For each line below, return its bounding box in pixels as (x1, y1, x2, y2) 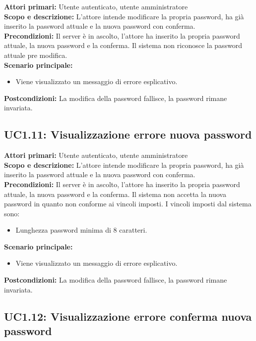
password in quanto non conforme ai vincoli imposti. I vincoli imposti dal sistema (4, 198, 252, 209)
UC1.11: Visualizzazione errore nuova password (4, 127, 252, 142)
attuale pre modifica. (4, 49, 67, 60)
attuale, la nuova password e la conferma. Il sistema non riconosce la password (4, 40, 243, 50)
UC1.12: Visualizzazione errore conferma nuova (4, 308, 252, 324)
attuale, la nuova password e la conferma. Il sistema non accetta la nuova (4, 189, 226, 199)
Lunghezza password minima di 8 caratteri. (15, 225, 147, 235)
